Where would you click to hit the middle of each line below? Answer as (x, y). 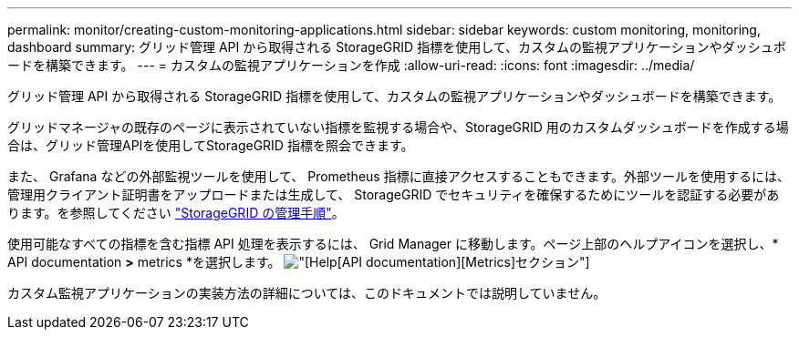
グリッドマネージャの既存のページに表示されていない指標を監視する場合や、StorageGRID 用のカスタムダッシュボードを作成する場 (398, 127)
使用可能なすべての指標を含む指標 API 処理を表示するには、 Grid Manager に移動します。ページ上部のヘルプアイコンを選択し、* (393, 244)
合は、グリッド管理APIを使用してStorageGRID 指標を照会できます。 (211, 145)
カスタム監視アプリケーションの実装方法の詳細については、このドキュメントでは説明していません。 (307, 293)
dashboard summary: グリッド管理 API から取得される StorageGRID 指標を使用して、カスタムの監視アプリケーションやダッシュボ (397, 47)
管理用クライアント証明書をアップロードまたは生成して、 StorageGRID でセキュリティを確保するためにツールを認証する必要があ (394, 194)
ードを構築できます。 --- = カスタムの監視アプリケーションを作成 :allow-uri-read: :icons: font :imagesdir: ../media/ (351, 65)
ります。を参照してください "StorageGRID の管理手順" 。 (176, 213)
